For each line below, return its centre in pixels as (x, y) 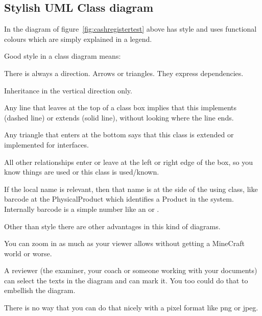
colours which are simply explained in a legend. (78, 39)
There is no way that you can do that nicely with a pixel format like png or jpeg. (131, 308)
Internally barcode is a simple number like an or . (82, 209)
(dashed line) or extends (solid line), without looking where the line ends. (119, 117)
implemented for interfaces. (46, 144)
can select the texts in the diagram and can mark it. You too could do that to (126, 280)
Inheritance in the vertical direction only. (68, 90)
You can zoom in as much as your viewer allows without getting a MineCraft (124, 243)
